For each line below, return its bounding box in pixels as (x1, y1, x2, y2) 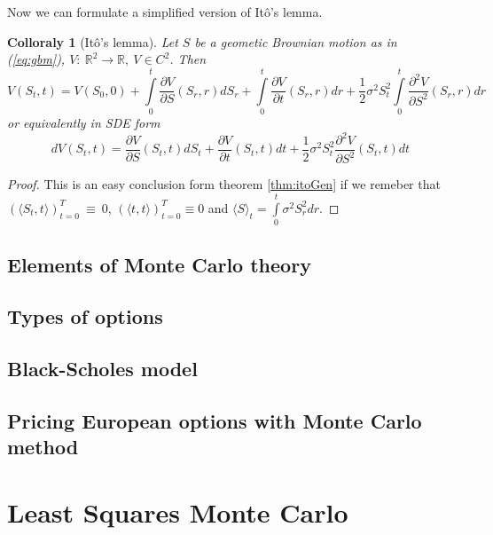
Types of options (7, 303, 163, 330)
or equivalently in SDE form (7, 113, 160, 131)
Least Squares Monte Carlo (7, 493, 348, 530)
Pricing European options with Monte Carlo (7, 406, 422, 434)
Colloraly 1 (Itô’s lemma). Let (7, 32, 178, 51)
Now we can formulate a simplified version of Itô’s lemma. (7, 3, 323, 20)
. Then (169, 50, 207, 68)
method (7, 433, 79, 460)
